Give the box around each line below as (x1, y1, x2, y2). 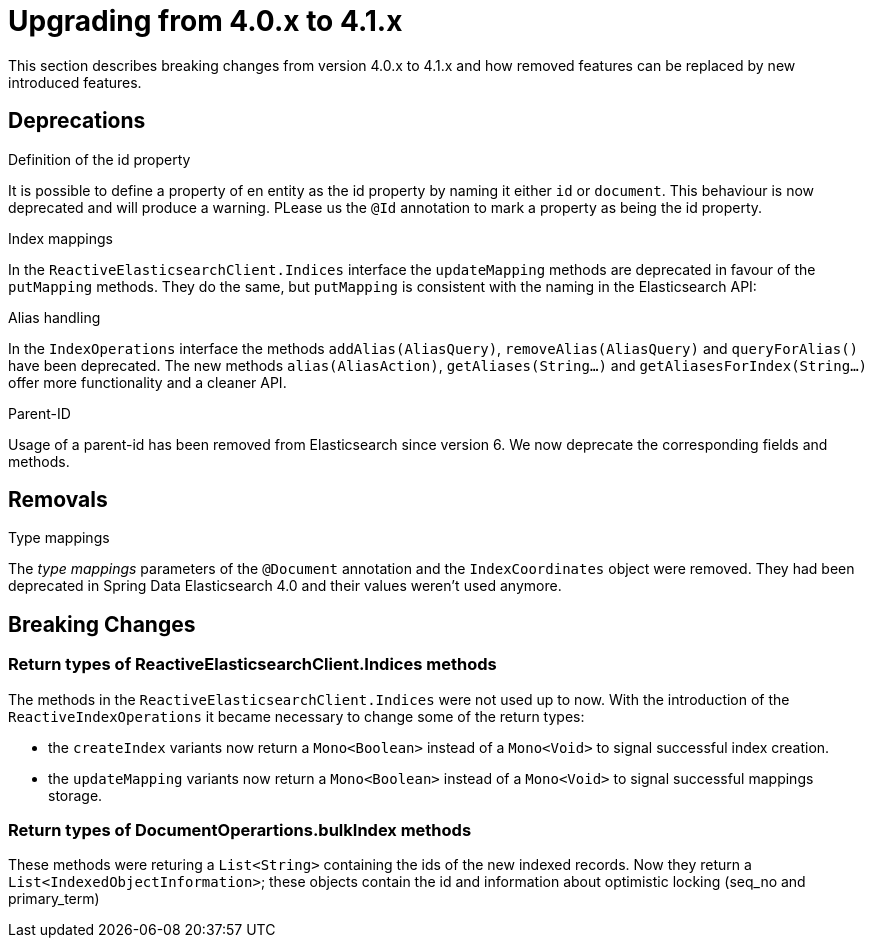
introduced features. (8, 73, 142, 91)
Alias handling (8, 308, 101, 326)
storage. (48, 786, 103, 804)
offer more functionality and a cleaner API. (8, 373, 287, 391)
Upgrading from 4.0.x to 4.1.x (8, 4, 403, 38)
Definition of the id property (8, 150, 191, 168)
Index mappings (8, 229, 113, 247)
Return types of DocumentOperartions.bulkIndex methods (8, 820, 472, 841)
